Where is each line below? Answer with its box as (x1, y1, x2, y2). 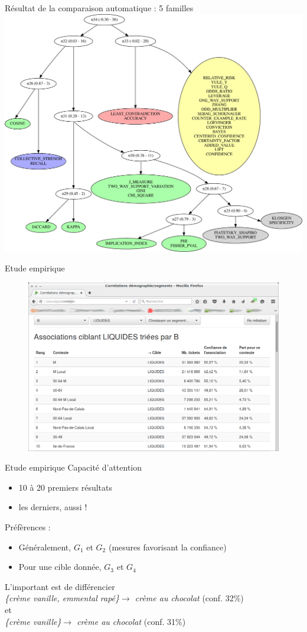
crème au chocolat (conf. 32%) (135, 592, 244, 604)
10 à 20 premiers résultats (18, 481, 113, 493)
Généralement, (18, 540, 71, 553)
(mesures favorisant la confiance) (108, 540, 227, 553)
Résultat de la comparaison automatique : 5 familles (5, 2, 194, 14)
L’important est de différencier (5, 580, 115, 592)
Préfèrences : (5, 521, 51, 533)
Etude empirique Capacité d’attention (5, 461, 142, 474)
